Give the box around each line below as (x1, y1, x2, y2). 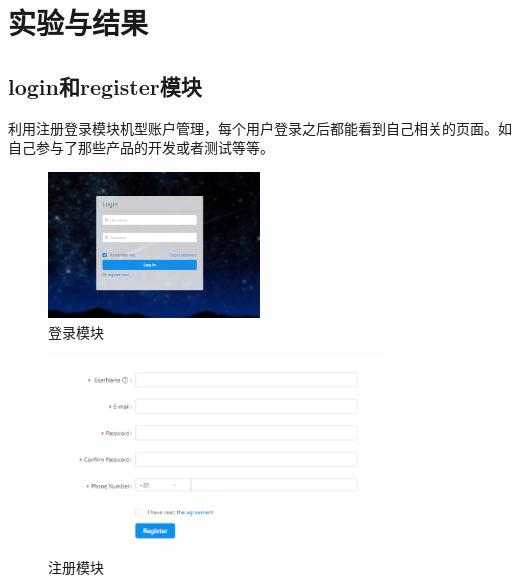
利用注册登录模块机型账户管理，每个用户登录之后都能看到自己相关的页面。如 (8, 117, 512, 138)
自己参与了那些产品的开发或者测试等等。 (8, 137, 274, 158)
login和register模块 (8, 70, 202, 101)
